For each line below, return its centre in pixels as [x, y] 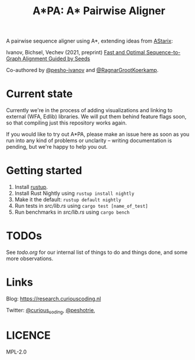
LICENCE [29, 335]
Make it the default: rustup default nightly [68, 199]
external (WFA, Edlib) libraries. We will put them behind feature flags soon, [96, 117]
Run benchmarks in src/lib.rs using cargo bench [72, 212]
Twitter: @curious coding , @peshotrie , [51, 311]
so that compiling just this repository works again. [67, 123]
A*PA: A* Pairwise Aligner [99, 11]
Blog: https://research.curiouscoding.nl [54, 299]
